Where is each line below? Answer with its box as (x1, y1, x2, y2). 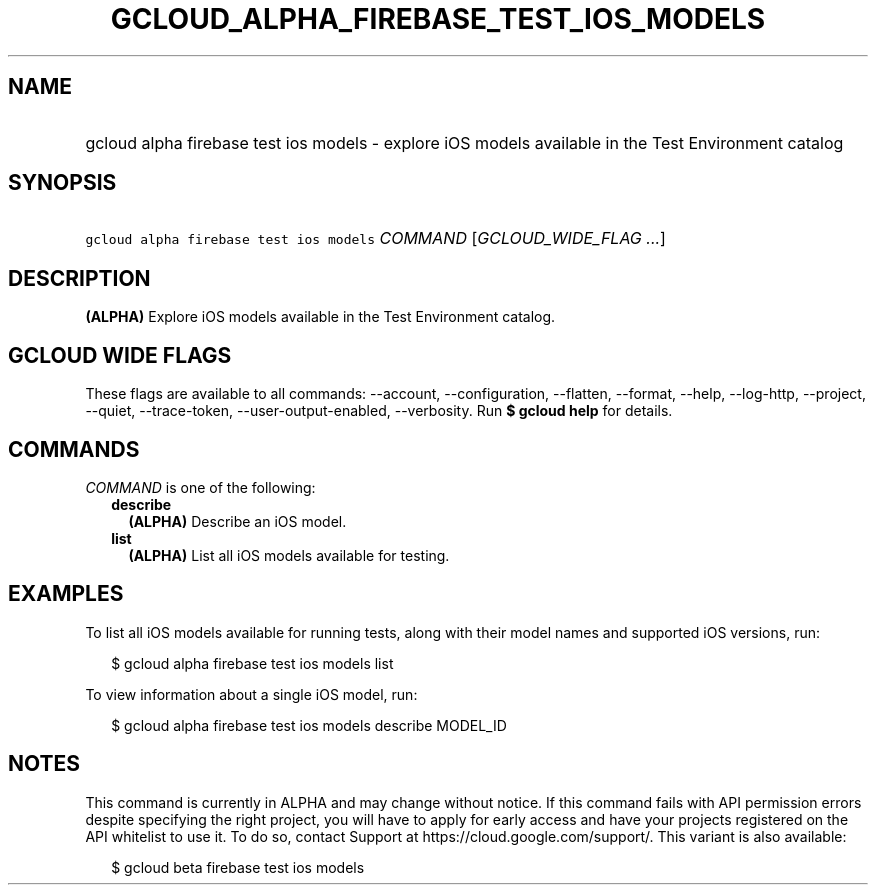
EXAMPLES (8, 581, 124, 607)
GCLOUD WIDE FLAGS (8, 342, 232, 368)
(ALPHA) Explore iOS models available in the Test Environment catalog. (85, 308, 556, 326)
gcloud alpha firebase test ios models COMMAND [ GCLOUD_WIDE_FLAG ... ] (85, 228, 666, 249)
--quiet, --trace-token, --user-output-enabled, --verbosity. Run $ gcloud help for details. (85, 402, 673, 420)
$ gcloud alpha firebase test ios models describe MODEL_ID (111, 716, 507, 734)
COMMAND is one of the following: (85, 478, 316, 496)
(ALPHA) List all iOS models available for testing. (128, 546, 450, 564)
